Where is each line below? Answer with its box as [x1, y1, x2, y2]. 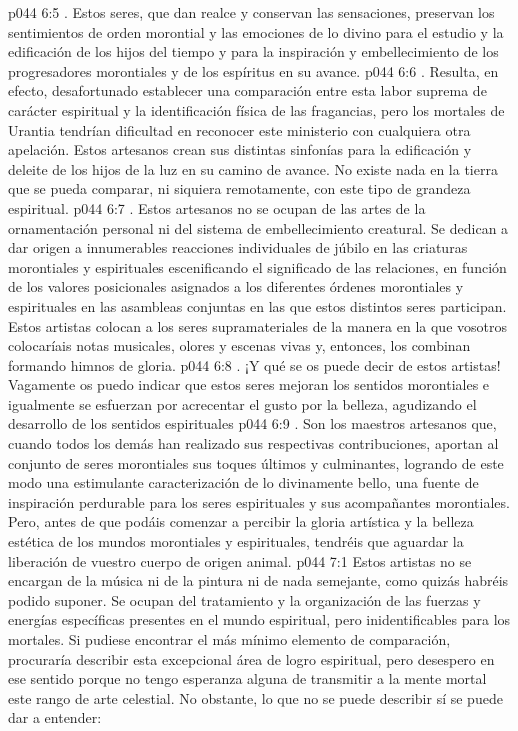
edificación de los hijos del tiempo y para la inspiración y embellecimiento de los [8, 41, 499, 62]
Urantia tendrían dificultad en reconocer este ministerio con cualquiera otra [8, 119, 471, 140]
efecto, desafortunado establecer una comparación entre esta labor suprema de [8, 80, 487, 101]
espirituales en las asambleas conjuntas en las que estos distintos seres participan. [8, 295, 507, 316]
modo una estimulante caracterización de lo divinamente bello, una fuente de [8, 472, 479, 493]
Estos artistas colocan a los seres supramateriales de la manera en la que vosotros [8, 315, 507, 336]
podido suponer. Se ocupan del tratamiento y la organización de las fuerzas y [8, 589, 481, 610]
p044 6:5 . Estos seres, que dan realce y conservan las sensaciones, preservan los [8, 2, 495, 22]
